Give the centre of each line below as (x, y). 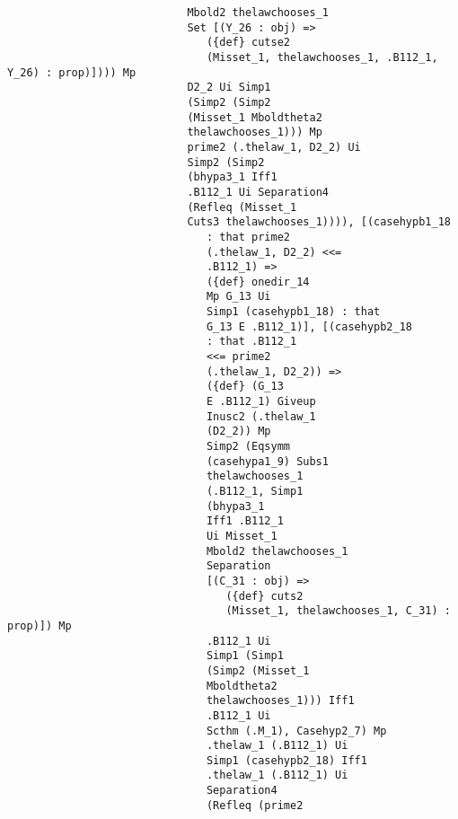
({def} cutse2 (248, 43)
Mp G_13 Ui (238, 297)
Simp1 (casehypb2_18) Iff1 (286, 760)
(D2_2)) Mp (238, 432)
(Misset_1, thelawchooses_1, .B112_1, (322, 57)
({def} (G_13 (245, 387)
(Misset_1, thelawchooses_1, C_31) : (338, 611)
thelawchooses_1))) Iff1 (280, 701)
